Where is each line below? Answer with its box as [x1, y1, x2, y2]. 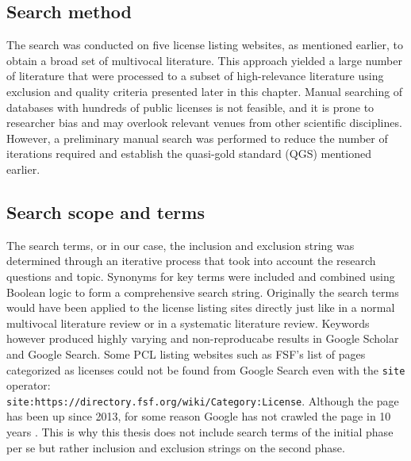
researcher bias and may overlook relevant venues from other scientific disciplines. [6, 114, 402, 131]
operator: [6, 377, 51, 394]
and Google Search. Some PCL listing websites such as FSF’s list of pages [6, 345, 366, 362]
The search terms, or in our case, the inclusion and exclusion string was [6, 236, 355, 253]
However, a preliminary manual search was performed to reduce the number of [6, 129, 388, 146]
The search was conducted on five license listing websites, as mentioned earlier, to [6, 36, 403, 53]
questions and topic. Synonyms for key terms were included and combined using [6, 267, 395, 284]
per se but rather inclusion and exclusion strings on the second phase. [6, 439, 345, 455]
